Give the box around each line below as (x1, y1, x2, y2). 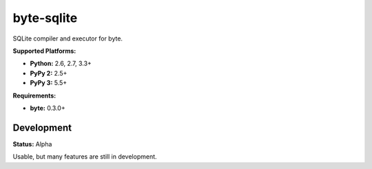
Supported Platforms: (12, 47, 76, 55)
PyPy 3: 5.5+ (30, 79, 68, 87)
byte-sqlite (12, 10, 78, 25)
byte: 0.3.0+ (30, 104, 65, 112)
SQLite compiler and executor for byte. (12, 34, 123, 43)
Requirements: (12, 91, 56, 100)
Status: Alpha (12, 139, 52, 148)
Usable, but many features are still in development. (12, 153, 158, 161)
